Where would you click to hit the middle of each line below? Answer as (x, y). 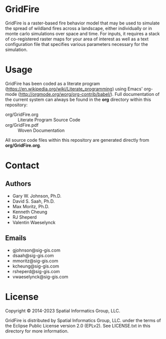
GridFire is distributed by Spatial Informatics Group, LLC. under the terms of (83, 320)
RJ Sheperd (24, 217)
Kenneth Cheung (30, 212)
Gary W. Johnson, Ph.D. (37, 196)
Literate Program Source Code (49, 120)
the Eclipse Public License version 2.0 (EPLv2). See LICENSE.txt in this (78, 326)
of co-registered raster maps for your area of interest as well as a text (77, 39)
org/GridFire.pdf (22, 125)
